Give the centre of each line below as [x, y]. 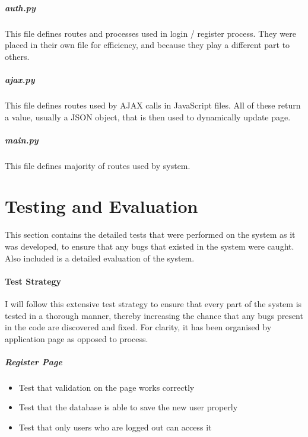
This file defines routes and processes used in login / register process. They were [150, 33]
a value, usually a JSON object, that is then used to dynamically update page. [148, 117]
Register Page [34, 361]
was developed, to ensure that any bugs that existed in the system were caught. [150, 246]
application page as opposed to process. [77, 338]
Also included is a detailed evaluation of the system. [100, 258]
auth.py [20, 7]
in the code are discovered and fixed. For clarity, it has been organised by [138, 327]
